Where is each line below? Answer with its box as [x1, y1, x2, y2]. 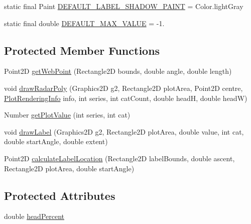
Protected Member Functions [4, 42, 160, 58]
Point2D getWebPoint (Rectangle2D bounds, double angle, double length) [4, 66, 232, 76]
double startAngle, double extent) [4, 136, 108, 147]
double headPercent [4, 211, 65, 221]
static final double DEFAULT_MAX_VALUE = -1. [4, 18, 165, 28]
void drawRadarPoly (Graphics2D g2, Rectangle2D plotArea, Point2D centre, [4, 82, 243, 93]
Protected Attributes [4, 187, 115, 203]
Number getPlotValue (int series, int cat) [4, 109, 131, 120]
